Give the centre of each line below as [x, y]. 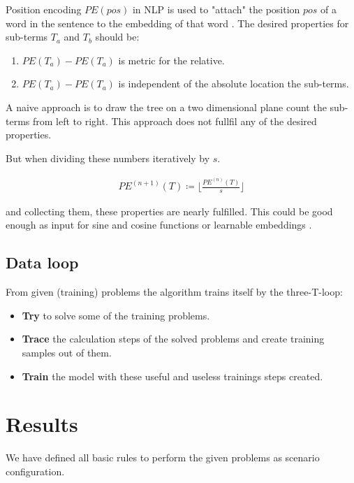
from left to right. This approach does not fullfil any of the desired [175, 121]
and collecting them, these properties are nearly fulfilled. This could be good [169, 211]
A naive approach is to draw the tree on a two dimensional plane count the [166, 107]
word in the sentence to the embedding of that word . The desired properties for [177, 23]
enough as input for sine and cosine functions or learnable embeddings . [159, 225]
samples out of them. [67, 353]
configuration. [35, 471]
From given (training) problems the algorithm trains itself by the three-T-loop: [174, 292]
